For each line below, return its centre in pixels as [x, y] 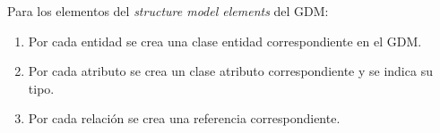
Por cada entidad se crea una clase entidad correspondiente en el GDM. [225, 41]
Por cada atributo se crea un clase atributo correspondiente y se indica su [230, 71]
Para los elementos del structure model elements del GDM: [168, 11]
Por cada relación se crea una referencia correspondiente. [184, 118]
